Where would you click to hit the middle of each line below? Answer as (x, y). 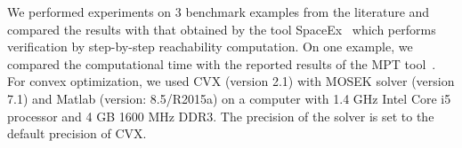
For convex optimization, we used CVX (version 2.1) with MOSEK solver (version (231, 81)
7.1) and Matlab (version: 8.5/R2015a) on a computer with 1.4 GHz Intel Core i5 (229, 98)
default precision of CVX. (77, 133)
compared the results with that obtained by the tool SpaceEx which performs (222, 29)
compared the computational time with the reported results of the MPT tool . (222, 63)
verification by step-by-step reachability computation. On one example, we (210, 47)
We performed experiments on (89, 12)
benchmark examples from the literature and (308, 12)
